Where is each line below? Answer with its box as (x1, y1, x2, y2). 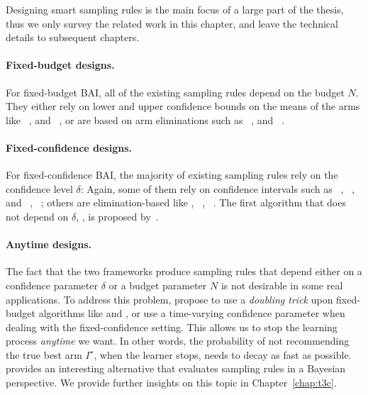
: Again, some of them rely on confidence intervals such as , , (80, 181, 355, 196)
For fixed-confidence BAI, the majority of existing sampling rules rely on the (6, 167, 338, 182)
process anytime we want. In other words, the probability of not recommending (6, 333, 350, 348)
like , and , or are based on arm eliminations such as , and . (6, 112, 284, 127)
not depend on (6, 208, 69, 223)
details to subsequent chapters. (6, 30, 140, 45)
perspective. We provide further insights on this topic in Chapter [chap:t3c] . (6, 375, 337, 390)
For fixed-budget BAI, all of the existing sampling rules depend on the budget (6, 84, 345, 99)
